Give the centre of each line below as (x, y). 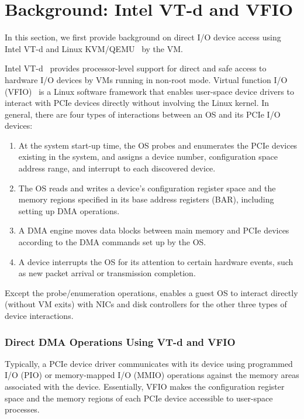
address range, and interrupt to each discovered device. (117, 168)
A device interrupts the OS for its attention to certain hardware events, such (156, 261)
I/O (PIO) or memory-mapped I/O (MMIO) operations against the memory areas (152, 375)
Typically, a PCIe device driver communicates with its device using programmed (149, 363)
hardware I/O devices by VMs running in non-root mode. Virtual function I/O (146, 79)
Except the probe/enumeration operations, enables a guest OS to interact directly (151, 292)
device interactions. (39, 315)
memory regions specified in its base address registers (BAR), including (146, 199)
